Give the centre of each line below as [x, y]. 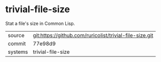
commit [17, 43]
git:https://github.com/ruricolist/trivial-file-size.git [93, 35]
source [16, 35]
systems [18, 52]
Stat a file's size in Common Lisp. [40, 23]
